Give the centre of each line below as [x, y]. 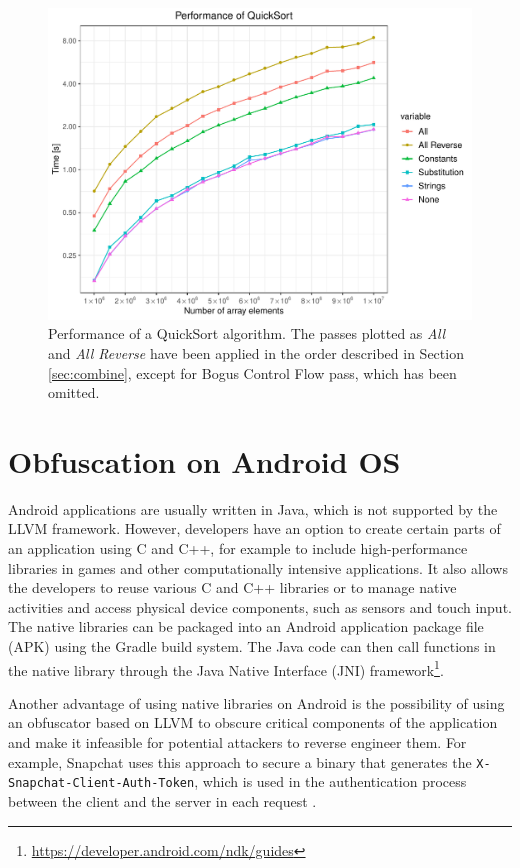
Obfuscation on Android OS [204, 460]
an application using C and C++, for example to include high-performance [238, 548]
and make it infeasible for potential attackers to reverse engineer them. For [237, 742]
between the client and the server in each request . [162, 800]
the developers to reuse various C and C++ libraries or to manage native [232, 587]
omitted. [74, 392]
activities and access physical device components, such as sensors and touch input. [260, 606]
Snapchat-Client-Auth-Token [101, 783]
